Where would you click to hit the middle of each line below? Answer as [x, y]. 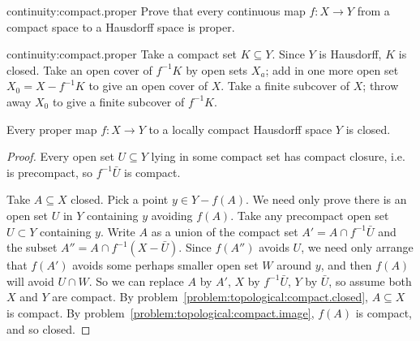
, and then [346, 265]
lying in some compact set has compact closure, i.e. [278, 156]
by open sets [217, 69]
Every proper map [52, 129]
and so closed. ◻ [49, 328]
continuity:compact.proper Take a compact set [122, 54]
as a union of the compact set [225, 231]
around [294, 265]
